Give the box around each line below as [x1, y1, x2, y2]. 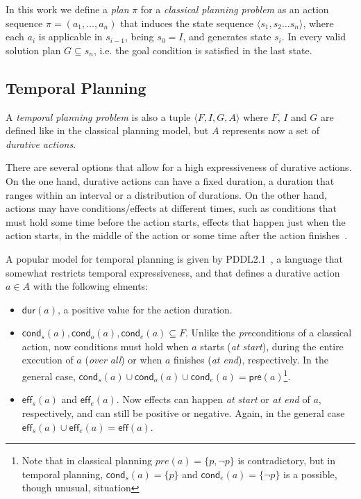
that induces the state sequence [120, 15, 254, 30]
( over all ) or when [85, 352, 162, 367]
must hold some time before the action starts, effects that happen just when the [6, 214, 346, 229]
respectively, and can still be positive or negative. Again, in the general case [22, 405, 345, 420]
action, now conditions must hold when [22, 338, 189, 353]
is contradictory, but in [237, 453, 336, 468]
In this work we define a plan [6, 2, 129, 16]
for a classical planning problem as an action [140, 2, 329, 16]
